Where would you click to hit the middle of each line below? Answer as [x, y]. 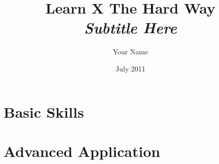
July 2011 [130, 68]
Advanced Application [82, 151]
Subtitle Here [130, 28]
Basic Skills [44, 111]
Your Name [130, 52]
